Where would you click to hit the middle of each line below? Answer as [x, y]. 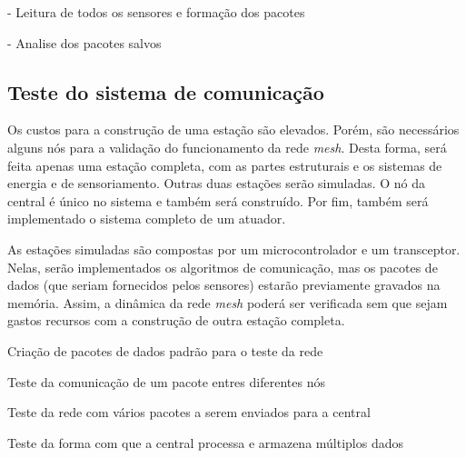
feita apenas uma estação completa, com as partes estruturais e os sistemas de [225, 165]
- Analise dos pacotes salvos [84, 42]
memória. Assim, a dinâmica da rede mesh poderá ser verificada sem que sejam [228, 302]
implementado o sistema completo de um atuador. [147, 219]
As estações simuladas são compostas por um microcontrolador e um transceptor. [234, 249]
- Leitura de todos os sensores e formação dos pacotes [156, 12]
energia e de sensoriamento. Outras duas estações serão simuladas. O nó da [217, 183]
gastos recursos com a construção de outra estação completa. [176, 320]
